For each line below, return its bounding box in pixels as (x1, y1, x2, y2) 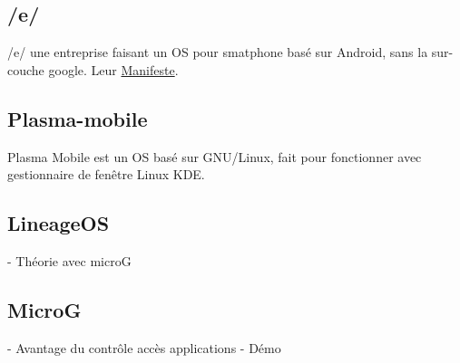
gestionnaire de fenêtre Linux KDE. (7, 165, 205, 184)
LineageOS (7, 209, 110, 237)
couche (7, 60, 44, 79)
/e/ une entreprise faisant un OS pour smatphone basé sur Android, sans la (7, 43, 428, 62)
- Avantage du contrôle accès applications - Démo (7, 338, 281, 357)
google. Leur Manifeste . (48, 60, 179, 79)
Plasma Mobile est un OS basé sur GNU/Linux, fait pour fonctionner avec (7, 147, 422, 166)
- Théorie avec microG (7, 251, 132, 270)
